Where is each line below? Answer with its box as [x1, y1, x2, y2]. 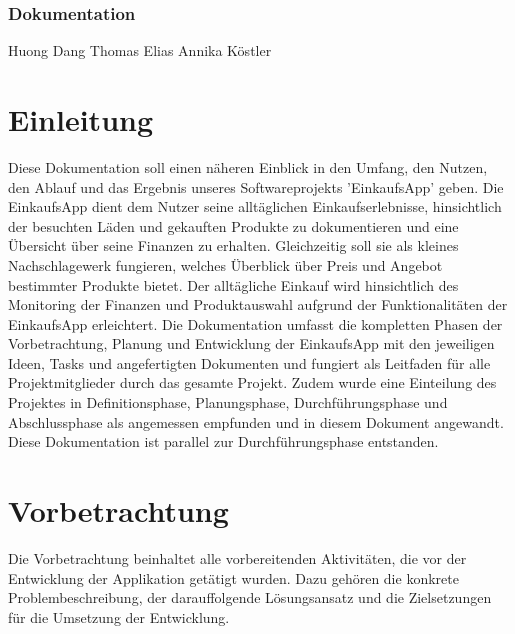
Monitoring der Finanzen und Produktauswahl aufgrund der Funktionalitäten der [8, 294, 508, 315]
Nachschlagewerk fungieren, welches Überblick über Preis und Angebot [8, 254, 443, 275]
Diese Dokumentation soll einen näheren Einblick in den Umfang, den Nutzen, [8, 156, 488, 177]
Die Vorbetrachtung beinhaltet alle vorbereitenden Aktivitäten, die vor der [8, 547, 467, 568]
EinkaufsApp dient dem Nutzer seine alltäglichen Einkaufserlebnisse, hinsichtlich [8, 196, 502, 217]
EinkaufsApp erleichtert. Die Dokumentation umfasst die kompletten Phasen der [8, 313, 503, 334]
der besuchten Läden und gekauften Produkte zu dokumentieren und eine [8, 215, 459, 236]
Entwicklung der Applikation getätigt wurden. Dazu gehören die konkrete [8, 567, 459, 588]
